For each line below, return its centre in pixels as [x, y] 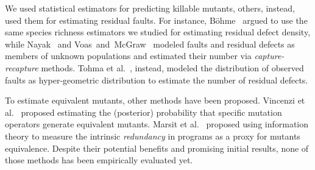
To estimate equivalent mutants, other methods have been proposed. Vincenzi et [155, 100]
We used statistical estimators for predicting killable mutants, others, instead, [150, 8]
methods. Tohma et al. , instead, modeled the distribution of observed [172, 67]
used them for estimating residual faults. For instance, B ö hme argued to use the [156, 20]
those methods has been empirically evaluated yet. [99, 160]
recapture [22, 67]
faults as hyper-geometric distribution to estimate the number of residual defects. [157, 80]
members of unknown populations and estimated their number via [128, 56]
